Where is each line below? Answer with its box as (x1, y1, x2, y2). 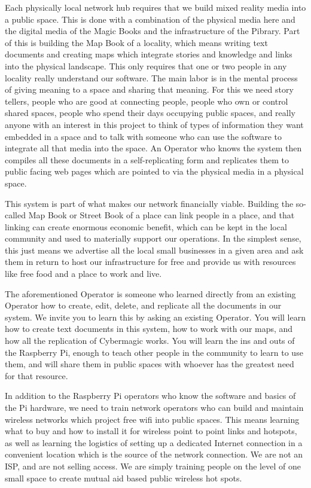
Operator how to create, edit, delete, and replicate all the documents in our (5, 299, 282, 312)
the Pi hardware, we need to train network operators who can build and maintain (5, 401, 304, 413)
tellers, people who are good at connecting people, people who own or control (5, 94, 288, 107)
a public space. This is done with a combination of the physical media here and (5, 13, 295, 25)
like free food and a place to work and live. (5, 267, 162, 280)
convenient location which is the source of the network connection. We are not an (5, 448, 303, 460)
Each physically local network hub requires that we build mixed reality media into (5, 1, 306, 13)
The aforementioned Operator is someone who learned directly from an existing (5, 287, 296, 300)
